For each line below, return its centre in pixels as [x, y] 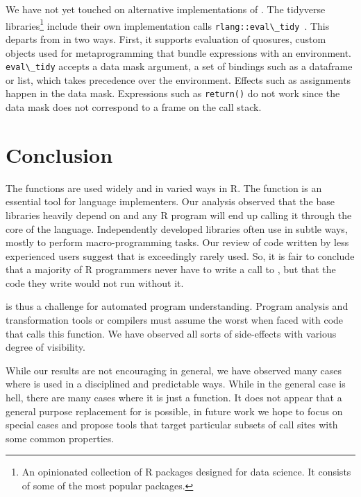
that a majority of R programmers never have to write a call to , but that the [171, 269]
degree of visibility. [45, 347]
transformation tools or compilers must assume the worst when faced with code [175, 320]
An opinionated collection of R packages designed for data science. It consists [186, 472]
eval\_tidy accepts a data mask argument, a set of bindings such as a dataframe [179, 66]
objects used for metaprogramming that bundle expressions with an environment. [178, 52]
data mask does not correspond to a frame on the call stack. [134, 107]
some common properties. [60, 438]
